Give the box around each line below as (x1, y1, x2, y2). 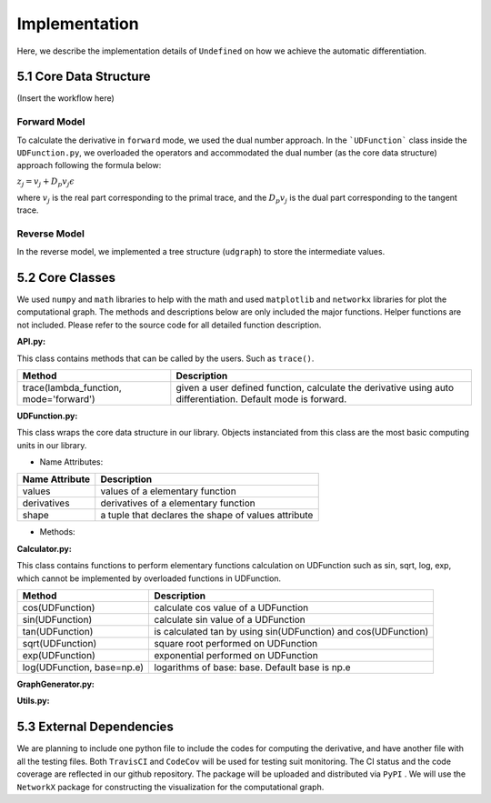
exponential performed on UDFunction (154, 649, 318, 662)
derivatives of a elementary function (100, 497, 256, 509)
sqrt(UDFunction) (22, 637, 97, 650)
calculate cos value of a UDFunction (154, 601, 309, 614)
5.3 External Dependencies (16, 719, 175, 735)
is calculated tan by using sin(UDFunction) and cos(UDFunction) (154, 626, 429, 638)
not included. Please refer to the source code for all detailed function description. (16, 319, 322, 330)
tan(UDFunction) (22, 626, 94, 638)
